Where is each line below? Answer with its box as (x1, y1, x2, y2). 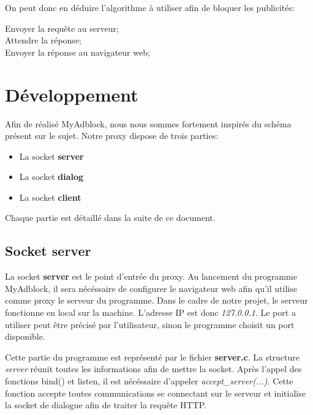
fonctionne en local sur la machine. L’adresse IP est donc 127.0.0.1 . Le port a (5, 306, 296, 319)
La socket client (19, 190, 81, 203)
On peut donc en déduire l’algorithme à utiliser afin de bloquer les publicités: (5, 1, 295, 13)
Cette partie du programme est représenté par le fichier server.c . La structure (5, 350, 300, 363)
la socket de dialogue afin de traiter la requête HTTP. (5, 398, 206, 411)
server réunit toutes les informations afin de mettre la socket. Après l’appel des (5, 362, 302, 375)
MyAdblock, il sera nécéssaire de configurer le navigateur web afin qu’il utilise (5, 282, 297, 294)
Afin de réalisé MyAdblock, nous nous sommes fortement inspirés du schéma (5, 117, 292, 130)
